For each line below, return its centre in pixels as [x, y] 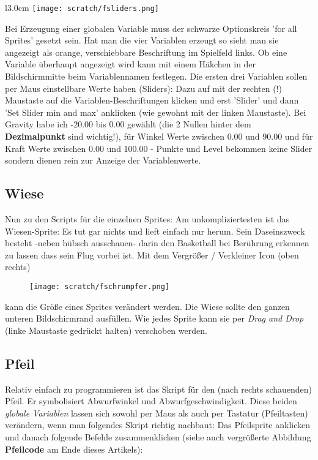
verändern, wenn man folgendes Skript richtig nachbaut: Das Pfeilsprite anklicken [158, 425]
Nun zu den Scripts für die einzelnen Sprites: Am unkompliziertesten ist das [147, 218]
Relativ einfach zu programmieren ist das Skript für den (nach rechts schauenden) [159, 389]
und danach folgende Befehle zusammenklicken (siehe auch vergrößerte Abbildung [158, 436]
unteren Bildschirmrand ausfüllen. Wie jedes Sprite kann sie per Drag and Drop [154, 318]
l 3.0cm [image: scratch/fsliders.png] [82, 7]
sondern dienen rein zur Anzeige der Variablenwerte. [103, 160]
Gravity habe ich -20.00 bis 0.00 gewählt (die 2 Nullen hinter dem [128, 124]
